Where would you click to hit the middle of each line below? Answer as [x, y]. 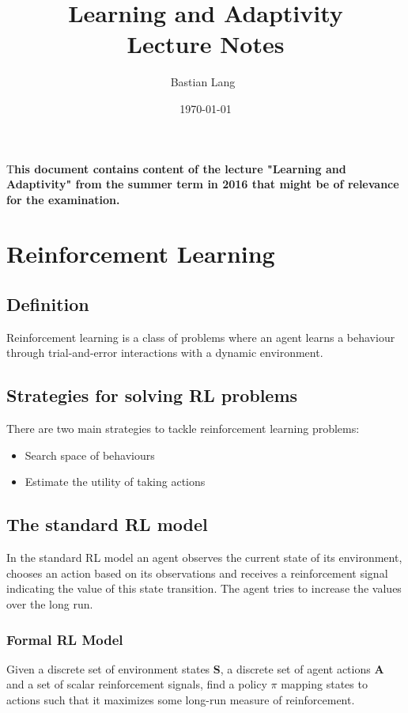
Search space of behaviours [90, 455]
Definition [48, 304]
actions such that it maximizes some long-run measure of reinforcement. [181, 700]
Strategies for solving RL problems [152, 395]
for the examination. [63, 199]
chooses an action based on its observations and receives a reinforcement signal [197, 573]
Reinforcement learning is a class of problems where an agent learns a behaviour [201, 337]
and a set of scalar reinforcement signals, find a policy [137, 684]
